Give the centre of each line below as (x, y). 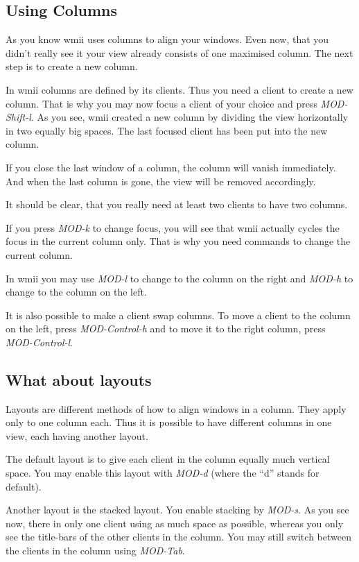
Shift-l (18, 117)
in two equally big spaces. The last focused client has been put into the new (167, 130)
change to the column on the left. (76, 292)
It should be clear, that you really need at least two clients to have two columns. (177, 204)
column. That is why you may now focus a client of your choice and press (161, 103)
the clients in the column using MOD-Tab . (95, 551)
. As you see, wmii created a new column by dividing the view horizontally (190, 117)
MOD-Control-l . (40, 342)
